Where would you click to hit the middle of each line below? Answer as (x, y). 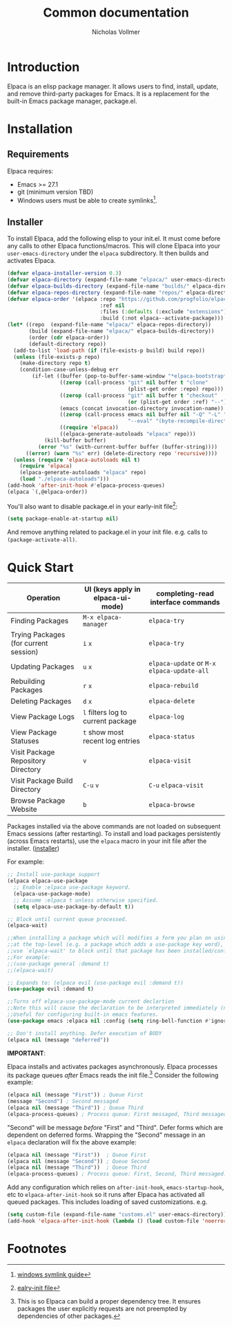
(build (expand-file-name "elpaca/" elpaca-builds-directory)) (122, 331)
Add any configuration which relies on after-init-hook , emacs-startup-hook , (116, 1187)
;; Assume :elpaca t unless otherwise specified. (86, 900)
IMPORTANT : (27, 1053)
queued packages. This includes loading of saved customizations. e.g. (107, 1202)
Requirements (38, 155)
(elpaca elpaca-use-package (48, 881)
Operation (43, 598)
